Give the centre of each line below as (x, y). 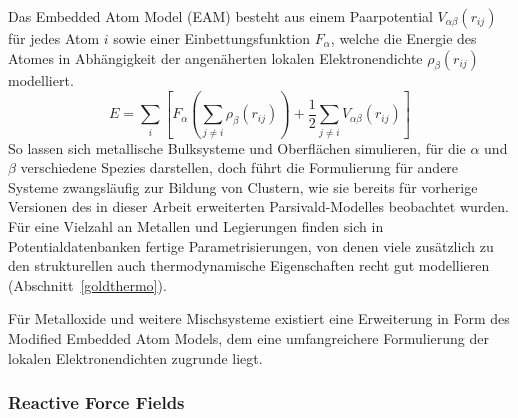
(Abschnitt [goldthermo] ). (87, 284)
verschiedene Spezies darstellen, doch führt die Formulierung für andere (239, 167)
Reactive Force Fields (96, 402)
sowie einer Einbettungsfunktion (212, 38)
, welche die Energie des (403, 38)
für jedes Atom (54, 38)
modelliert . (41, 80)
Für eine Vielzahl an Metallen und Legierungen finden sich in (196, 226)
